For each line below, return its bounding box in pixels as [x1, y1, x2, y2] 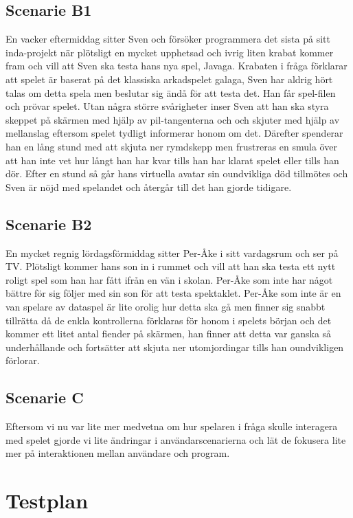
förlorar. [5, 353, 40, 368]
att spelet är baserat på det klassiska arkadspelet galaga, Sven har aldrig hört [5, 71, 333, 86]
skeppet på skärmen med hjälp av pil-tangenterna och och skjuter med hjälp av [5, 112, 340, 126]
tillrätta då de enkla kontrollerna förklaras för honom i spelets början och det [5, 313, 332, 327]
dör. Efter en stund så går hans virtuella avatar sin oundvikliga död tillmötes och [5, 166, 348, 181]
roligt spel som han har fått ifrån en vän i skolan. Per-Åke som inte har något [5, 272, 333, 286]
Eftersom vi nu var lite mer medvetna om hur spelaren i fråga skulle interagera [5, 419, 338, 433]
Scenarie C [5, 387, 84, 408]
